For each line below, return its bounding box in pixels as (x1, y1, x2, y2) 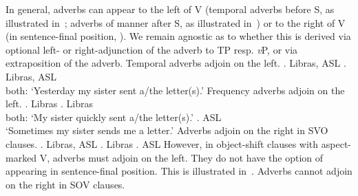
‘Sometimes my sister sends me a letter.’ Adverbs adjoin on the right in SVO (6, 123, 328, 138)
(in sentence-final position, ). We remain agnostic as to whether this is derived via (6, 29, 351, 43)
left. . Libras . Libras (6, 96, 94, 111)
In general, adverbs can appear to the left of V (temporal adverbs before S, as (6, 2, 335, 16)
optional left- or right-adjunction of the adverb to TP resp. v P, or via (6, 42, 298, 56)
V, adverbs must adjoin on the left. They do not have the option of (39, 150, 324, 164)
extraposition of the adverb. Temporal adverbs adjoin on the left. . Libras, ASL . (6, 56, 346, 70)
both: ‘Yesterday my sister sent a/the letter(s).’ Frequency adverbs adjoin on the (6, 83, 345, 97)
